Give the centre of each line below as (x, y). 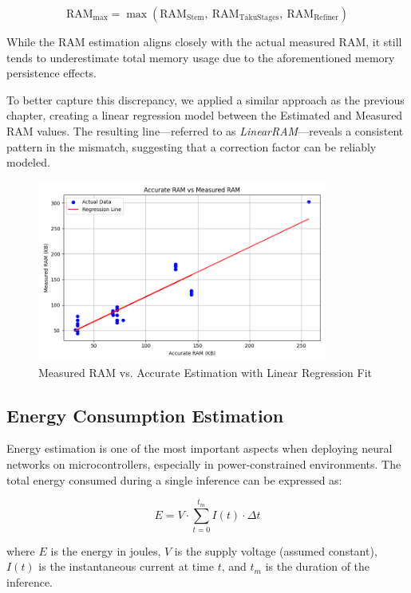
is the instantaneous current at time (126, 566)
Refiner (326, 18)
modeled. (28, 162)
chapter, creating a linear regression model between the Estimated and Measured (205, 115)
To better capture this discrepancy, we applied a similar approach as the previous (205, 99)
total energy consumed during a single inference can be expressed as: (174, 479)
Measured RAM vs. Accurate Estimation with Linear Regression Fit (205, 372)
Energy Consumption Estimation (145, 415)
